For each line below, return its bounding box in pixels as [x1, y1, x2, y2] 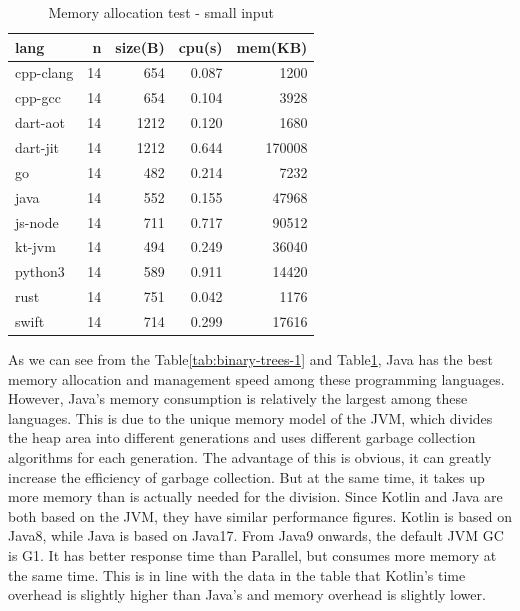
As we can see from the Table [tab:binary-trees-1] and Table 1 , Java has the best [8, 348, 493, 369]
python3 [15, 261, 65, 282]
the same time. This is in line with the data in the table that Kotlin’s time [8, 564, 466, 585]
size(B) [115, 36, 165, 57]
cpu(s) [178, 36, 223, 57]
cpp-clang [15, 62, 74, 83]
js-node [15, 211, 59, 232]
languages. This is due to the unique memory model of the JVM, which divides [8, 407, 493, 428]
